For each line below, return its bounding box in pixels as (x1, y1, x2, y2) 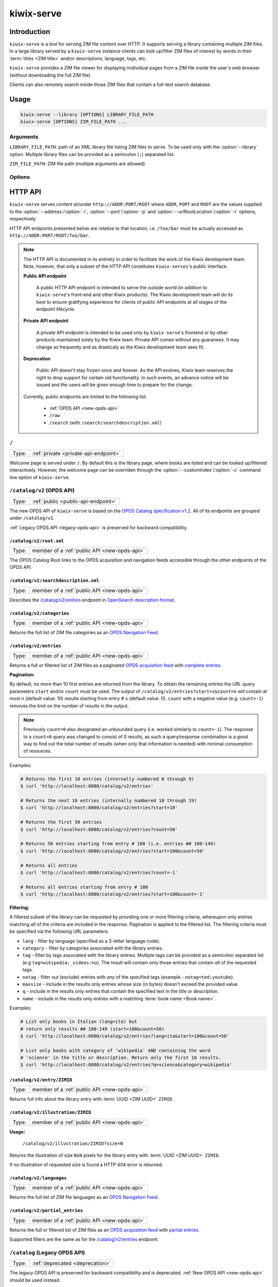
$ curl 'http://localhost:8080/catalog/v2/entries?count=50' (20, 826, 178, 832)
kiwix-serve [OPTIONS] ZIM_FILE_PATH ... (20, 119, 127, 125)
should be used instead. (9, 1277, 61, 1283)
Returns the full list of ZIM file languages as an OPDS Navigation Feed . (9, 1194, 159, 1201)
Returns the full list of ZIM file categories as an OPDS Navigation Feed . (9, 630, 160, 636)
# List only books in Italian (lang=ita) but (20, 1019, 137, 1024)
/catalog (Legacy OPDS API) (9, 1249, 85, 1256)
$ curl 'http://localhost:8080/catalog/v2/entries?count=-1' (20, 869, 178, 875)
